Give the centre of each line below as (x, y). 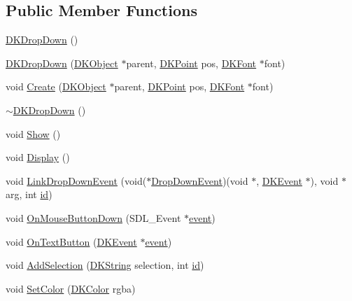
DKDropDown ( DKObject (62, 63)
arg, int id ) (29, 194)
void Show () (33, 133)
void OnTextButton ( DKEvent (71, 241)
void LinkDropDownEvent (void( (76, 180)
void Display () (38, 157)
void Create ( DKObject (56, 86)
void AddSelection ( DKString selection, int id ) (105, 265)
